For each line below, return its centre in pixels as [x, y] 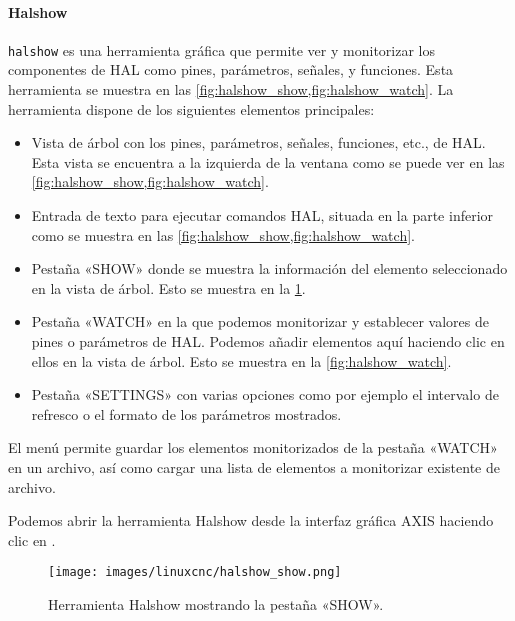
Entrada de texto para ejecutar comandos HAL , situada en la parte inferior [262, 215]
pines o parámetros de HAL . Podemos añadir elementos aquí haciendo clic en [268, 340]
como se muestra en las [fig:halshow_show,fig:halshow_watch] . [223, 234]
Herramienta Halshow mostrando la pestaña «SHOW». [216, 603]
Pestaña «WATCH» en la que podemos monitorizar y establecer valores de [260, 321]
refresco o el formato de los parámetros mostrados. [186, 413]
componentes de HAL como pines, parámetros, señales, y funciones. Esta [231, 69]
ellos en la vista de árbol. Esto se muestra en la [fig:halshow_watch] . [241, 360]
